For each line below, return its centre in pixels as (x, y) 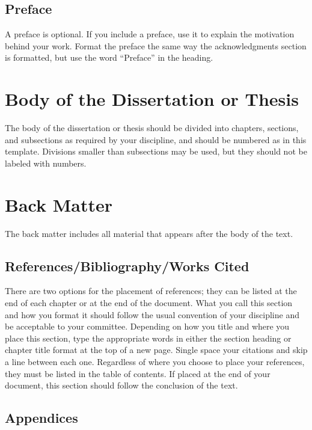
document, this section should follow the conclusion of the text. (121, 385)
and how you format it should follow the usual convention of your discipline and (152, 314)
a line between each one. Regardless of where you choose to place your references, (155, 361)
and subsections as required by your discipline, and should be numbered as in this (156, 139)
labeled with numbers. (46, 163)
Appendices (41, 418)
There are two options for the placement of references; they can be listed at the (151, 291)
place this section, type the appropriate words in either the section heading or (148, 338)
